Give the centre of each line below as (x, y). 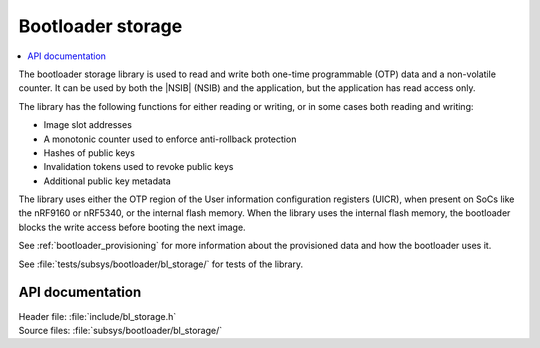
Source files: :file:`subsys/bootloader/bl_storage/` (120, 330)
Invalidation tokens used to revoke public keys (138, 167)
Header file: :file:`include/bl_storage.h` (97, 316)
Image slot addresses (87, 125)
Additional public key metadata (107, 181)
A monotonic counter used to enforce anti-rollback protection (170, 139)
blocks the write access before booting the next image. (132, 227)
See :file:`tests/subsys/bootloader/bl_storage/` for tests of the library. (161, 264)
